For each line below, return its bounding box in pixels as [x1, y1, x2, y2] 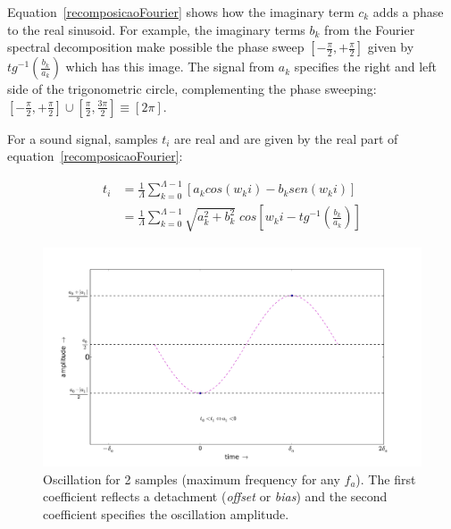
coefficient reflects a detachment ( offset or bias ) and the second [43, 487, 388, 506]
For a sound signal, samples [7, 129, 158, 147]
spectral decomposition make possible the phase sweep [7, 38, 305, 56]
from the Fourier [324, 20, 415, 38]
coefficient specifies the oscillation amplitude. [43, 504, 289, 523]
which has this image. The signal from [65, 57, 275, 76]
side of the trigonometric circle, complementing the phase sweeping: [7, 80, 377, 98]
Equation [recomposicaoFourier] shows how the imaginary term [7, 3, 355, 21]
